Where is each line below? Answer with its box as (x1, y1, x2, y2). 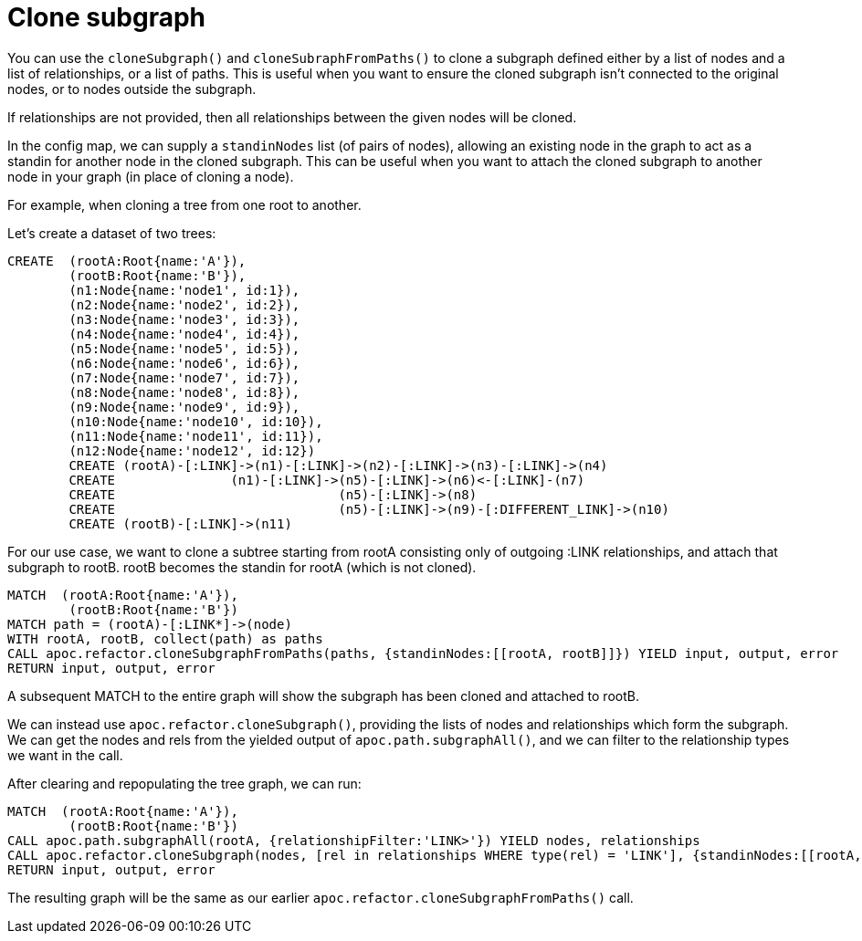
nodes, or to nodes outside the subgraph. (7, 80, 257, 97)
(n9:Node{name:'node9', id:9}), (68, 399, 300, 414)
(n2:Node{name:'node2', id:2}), (68, 297, 300, 312)
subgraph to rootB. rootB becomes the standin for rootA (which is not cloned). (7, 559, 477, 575)
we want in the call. (7, 747, 123, 763)
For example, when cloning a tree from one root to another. (7, 196, 362, 213)
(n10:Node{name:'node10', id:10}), (68, 413, 323, 429)
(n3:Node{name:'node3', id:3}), (68, 311, 300, 327)
